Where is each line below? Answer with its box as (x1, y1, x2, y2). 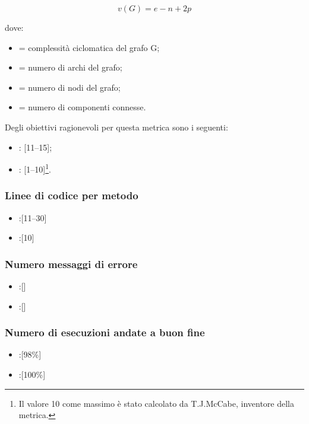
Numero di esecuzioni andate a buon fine (5, 325, 205, 340)
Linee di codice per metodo (5, 188, 138, 203)
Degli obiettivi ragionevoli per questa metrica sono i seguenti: (5, 120, 228, 133)
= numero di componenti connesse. (18, 101, 146, 113)
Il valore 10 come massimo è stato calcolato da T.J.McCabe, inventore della (18, 397, 294, 409)
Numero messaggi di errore (5, 256, 138, 271)
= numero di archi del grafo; (18, 61, 122, 74)
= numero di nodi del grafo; (18, 81, 121, 93)
